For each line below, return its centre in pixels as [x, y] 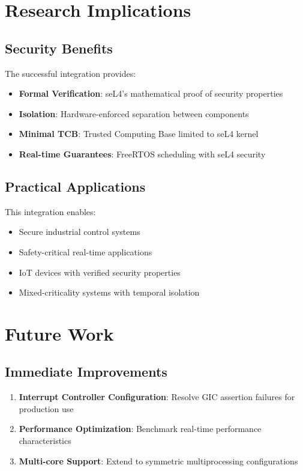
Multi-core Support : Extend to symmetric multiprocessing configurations [158, 460]
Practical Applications [75, 186]
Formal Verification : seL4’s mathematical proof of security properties [151, 93]
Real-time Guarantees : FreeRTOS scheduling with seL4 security [142, 153]
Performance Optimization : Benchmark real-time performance [140, 429]
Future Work [59, 333]
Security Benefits [59, 48]
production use [46, 408]
